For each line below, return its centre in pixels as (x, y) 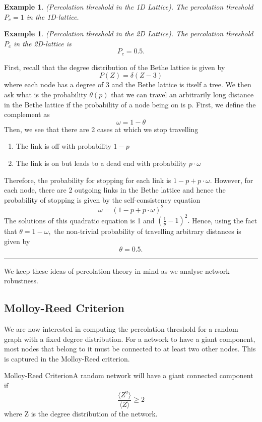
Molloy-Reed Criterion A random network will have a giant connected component (129, 375)
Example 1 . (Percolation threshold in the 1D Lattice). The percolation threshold (129, 7)
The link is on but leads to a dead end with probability (101, 163)
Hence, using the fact (225, 220)
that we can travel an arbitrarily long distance (182, 95)
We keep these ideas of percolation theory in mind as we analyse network (117, 270)
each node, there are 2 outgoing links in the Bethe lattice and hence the (115, 190)
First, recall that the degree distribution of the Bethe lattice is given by (115, 67)
